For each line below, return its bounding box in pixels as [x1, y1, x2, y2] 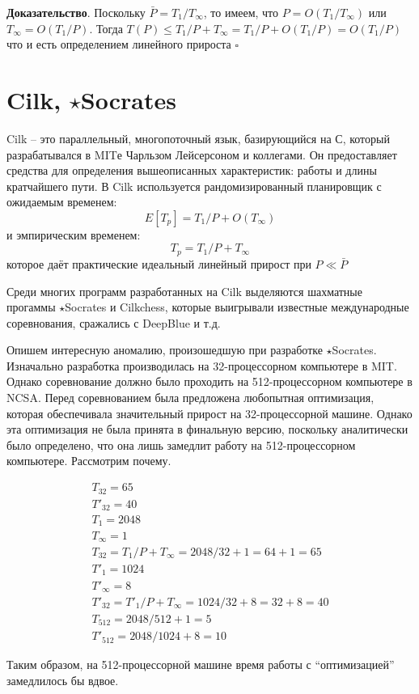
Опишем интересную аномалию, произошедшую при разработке [6, 341, 323, 358]
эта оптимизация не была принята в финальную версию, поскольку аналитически [6, 421, 408, 438]
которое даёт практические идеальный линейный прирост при [6, 255, 311, 272]
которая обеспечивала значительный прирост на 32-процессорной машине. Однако [6, 404, 413, 421]
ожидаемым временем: [6, 193, 117, 210]
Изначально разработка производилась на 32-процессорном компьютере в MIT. [6, 357, 397, 374]
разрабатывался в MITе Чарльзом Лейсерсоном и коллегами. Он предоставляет [6, 146, 397, 163]
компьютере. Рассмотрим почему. [6, 452, 171, 469]
